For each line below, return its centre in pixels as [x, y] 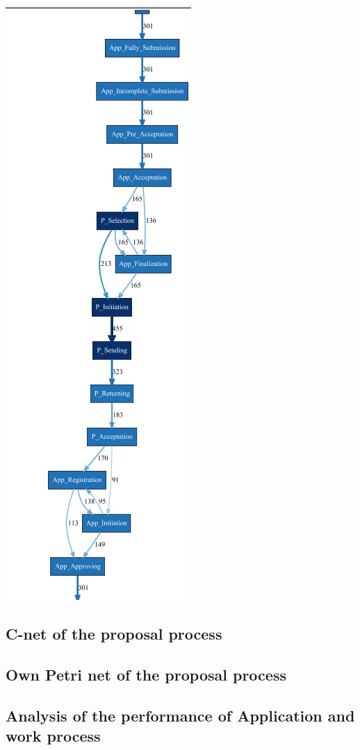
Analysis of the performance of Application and [180, 715]
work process [53, 735]
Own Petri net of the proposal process [146, 674]
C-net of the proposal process [114, 633]
